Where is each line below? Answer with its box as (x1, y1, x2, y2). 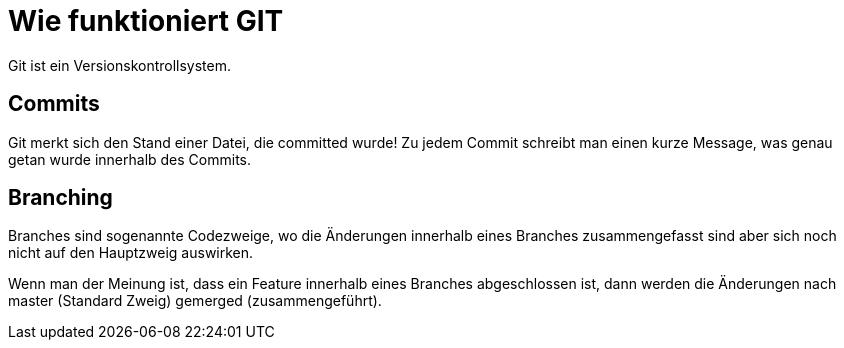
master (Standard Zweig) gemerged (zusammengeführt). (8, 292, 382, 310)
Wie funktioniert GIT (8, 4, 284, 38)
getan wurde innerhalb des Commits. (8, 150, 252, 168)
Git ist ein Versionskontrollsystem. (8, 56, 232, 74)
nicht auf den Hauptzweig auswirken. (8, 244, 254, 262)
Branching (8, 185, 113, 211)
